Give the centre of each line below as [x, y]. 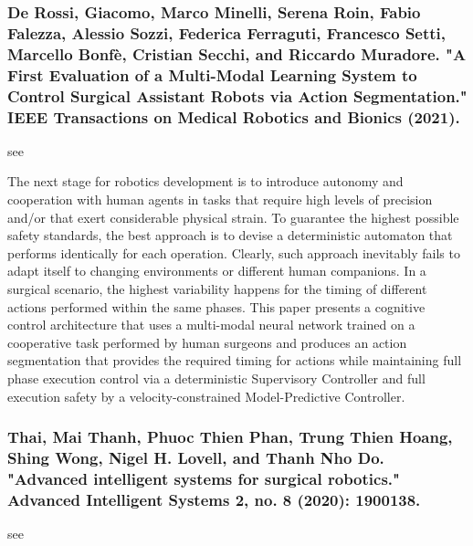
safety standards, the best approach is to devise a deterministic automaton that [230, 235]
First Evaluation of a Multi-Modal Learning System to [212, 74]
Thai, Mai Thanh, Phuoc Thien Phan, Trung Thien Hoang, [230, 437]
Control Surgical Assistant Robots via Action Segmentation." [237, 95]
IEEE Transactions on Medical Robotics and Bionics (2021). [234, 116]
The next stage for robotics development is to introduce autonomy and [205, 181]
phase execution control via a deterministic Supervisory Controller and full [216, 378]
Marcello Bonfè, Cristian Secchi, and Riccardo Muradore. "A [237, 53]
